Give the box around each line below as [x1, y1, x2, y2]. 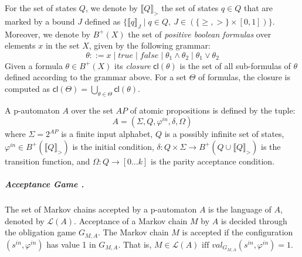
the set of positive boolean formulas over [128, 28, 272, 40]
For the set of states [5, 2, 77, 13]
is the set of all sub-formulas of [179, 59, 291, 71]
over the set [71, 104, 113, 116]
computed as [5, 82, 50, 94]
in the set [45, 39, 80, 52]
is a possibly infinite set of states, [164, 128, 284, 140]
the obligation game [5, 226, 76, 238]
